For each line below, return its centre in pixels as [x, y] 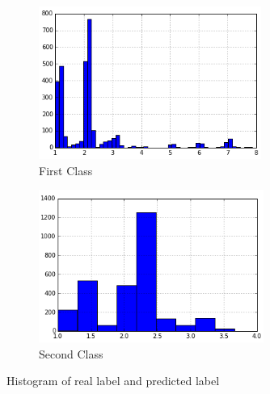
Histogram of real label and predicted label [113, 381]
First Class [66, 170]
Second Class [71, 353]
